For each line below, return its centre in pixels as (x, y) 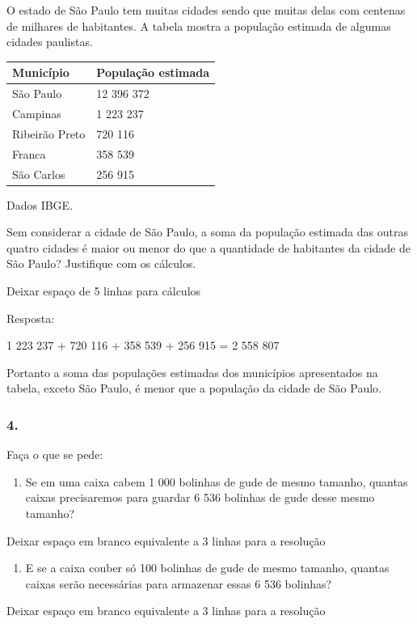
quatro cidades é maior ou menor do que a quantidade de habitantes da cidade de (208, 247)
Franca (29, 153)
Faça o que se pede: (55, 454)
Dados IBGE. (40, 204)
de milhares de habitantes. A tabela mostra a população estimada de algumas (199, 25)
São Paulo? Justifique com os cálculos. (101, 263)
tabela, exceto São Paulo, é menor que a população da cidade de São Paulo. (194, 388)
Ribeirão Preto (49, 133)
